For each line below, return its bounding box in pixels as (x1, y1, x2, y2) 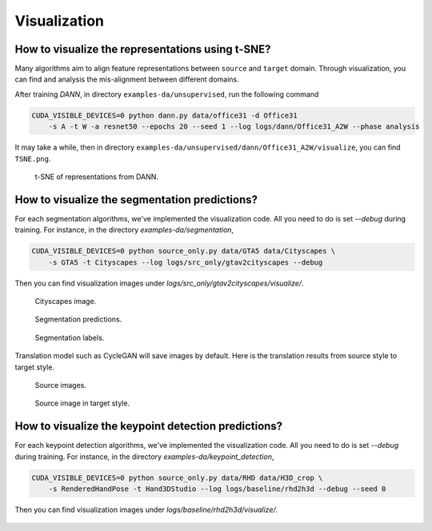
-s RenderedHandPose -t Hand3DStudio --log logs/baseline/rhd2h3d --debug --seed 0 (48, 485, 386, 493)
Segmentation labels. (34, 333, 105, 342)
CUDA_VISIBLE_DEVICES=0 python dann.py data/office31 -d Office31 (31, 110, 298, 120)
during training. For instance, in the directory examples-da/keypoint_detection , (14, 452, 274, 461)
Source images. (34, 380, 87, 389)
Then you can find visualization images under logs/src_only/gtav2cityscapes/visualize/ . (14, 278, 304, 288)
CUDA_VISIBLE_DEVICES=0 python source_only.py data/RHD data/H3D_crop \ (31, 473, 323, 482)
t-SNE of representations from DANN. (34, 172, 159, 182)
